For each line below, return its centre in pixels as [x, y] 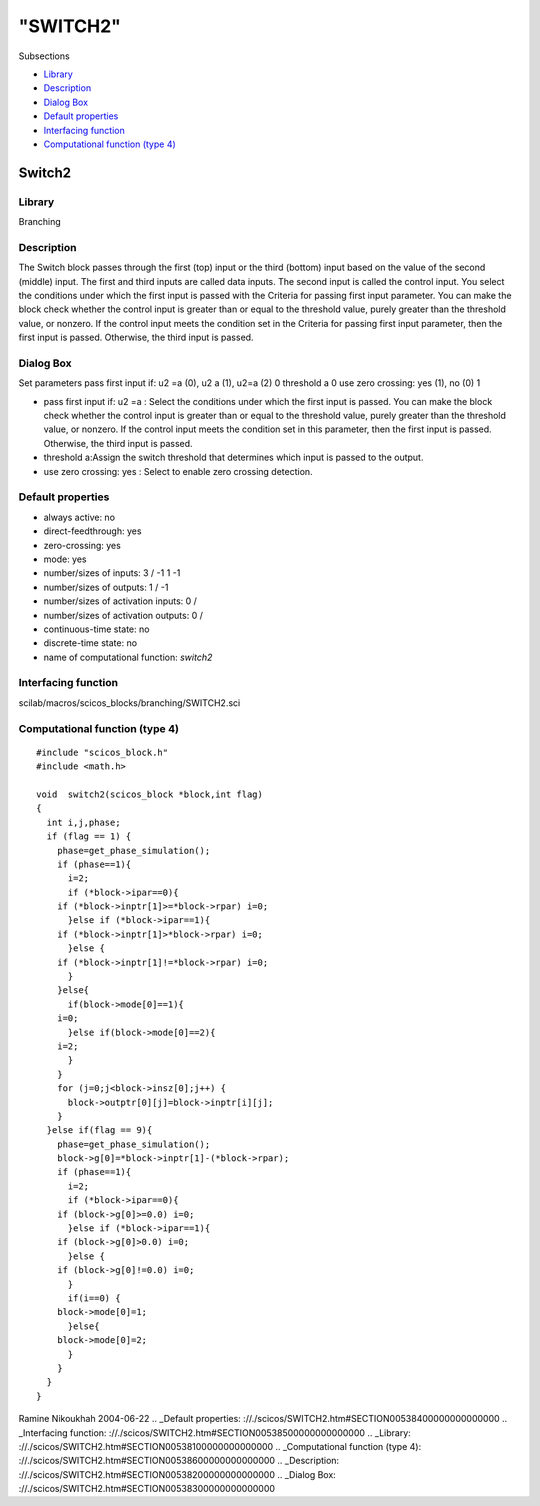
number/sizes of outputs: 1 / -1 [106, 587]
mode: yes [65, 559]
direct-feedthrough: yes [92, 531]
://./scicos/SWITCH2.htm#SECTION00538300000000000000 [146, 1489]
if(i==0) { [94, 1298]
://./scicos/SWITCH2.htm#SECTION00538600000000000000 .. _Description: [179, 1461]
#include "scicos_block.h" [102, 752]
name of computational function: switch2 [128, 657]
